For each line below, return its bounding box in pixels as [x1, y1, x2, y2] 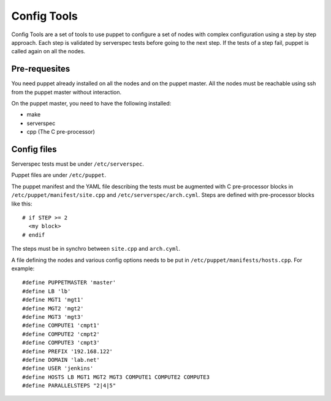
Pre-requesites [11, 64, 70, 74]
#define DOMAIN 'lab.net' [22, 356, 101, 363]
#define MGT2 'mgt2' [22, 305, 84, 312]
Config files [11, 144, 58, 155]
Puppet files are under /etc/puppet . [11, 172, 107, 179]
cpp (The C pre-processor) [26, 128, 95, 136]
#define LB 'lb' [22, 288, 71, 294]
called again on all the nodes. [11, 48, 86, 55]
